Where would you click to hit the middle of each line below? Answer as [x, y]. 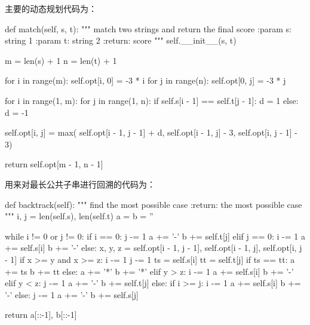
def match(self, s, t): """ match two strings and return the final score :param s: [148, 28]
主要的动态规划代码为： [51, 8]
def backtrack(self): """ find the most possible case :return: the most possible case [154, 204]
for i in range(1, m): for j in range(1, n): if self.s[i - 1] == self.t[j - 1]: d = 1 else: [152, 100]
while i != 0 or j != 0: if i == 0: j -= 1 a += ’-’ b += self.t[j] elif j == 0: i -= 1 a [155, 236]
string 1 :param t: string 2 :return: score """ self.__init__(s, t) [121, 40]
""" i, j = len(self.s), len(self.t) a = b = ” [79, 216]
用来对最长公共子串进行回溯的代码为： [80, 184]
